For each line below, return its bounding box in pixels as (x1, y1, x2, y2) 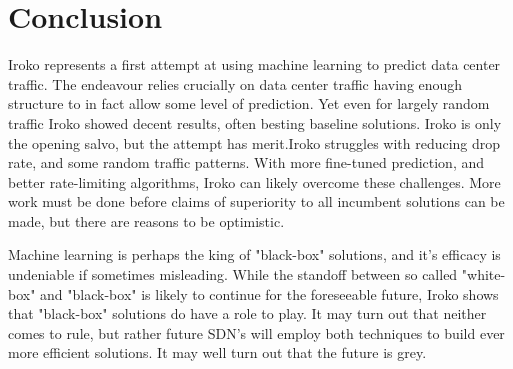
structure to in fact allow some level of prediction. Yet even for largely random (8, 93, 490, 114)
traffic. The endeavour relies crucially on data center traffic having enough (8, 73, 463, 94)
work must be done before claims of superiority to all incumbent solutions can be (8, 191, 505, 212)
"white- (461, 264, 506, 285)
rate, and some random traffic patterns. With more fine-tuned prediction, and (8, 152, 485, 173)
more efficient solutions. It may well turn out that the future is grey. (8, 342, 427, 363)
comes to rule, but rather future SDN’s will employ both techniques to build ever (8, 322, 505, 343)
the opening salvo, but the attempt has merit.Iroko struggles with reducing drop (8, 132, 501, 153)
